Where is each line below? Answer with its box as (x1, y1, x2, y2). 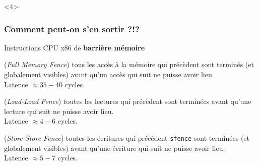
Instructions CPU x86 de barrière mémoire (4, 42, 145, 52)
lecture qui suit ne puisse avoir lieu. (4, 105, 114, 116)
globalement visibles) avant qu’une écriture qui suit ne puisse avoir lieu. (4, 142, 225, 153)
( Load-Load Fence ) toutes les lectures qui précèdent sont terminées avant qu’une (4, 96, 251, 106)
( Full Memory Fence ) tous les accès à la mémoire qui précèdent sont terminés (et (4, 59, 254, 70)
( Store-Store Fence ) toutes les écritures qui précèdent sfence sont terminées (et (4, 132, 250, 143)
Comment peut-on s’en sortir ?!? (4, 22, 140, 35)
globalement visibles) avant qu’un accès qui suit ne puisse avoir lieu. (4, 69, 214, 79)
